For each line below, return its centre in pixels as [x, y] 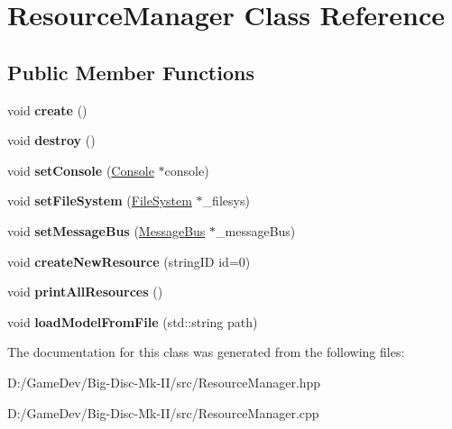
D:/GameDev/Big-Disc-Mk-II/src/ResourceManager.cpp [163, 412]
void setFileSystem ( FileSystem [100, 201]
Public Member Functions [131, 72]
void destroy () [51, 140]
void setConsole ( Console [81, 170]
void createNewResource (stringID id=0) [129, 261]
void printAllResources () [85, 292]
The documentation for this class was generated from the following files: [206, 352]
